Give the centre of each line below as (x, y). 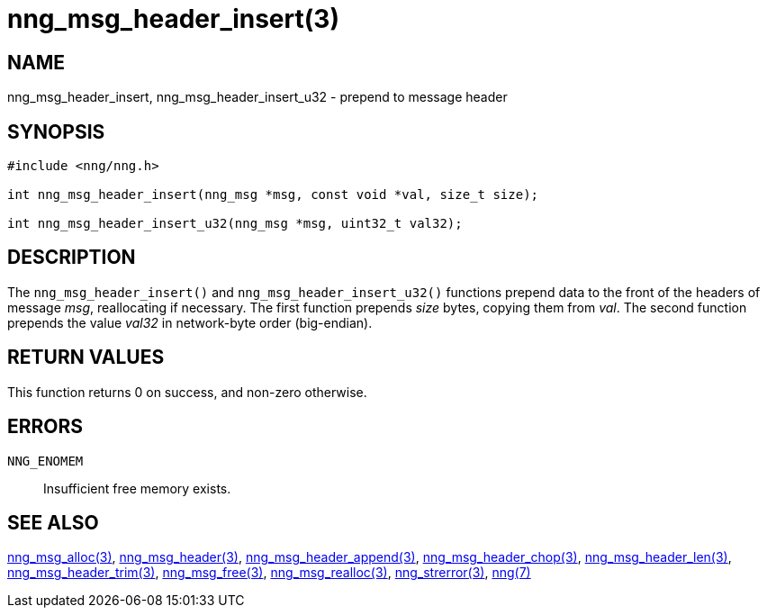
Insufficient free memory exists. (137, 488)
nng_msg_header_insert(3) (173, 19)
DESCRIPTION (72, 258)
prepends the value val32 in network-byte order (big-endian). (190, 322)
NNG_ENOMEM (45, 461)
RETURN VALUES (86, 357)
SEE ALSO (53, 522)
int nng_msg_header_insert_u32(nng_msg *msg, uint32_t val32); (235, 224)
